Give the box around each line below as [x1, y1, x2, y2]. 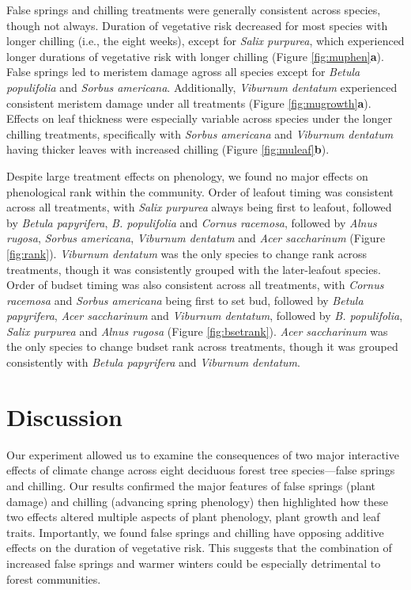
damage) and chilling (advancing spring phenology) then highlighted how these [6, 493, 388, 509]
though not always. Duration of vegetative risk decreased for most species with [6, 17, 388, 33]
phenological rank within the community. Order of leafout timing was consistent [6, 183, 394, 200]
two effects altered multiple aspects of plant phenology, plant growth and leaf [6, 508, 380, 525]
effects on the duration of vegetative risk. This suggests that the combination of [6, 539, 392, 556]
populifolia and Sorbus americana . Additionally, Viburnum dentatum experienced [6, 78, 398, 95]
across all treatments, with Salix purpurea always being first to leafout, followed [6, 199, 392, 215]
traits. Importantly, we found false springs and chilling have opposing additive [6, 523, 384, 540]
